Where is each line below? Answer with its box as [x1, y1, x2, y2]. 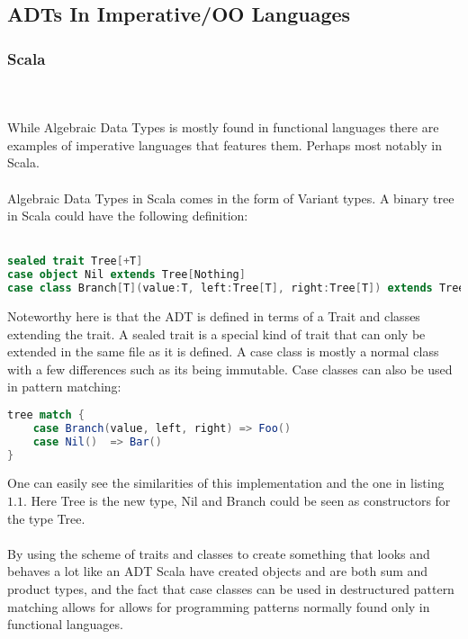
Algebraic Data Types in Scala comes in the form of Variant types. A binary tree [7, 188, 454, 207]
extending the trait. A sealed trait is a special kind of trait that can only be [7, 324, 426, 343]
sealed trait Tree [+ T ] [7, 255, 143, 268]
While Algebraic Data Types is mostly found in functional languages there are [7, 118, 439, 137]
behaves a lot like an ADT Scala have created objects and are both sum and [7, 562, 428, 580]
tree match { [7, 408, 85, 421]
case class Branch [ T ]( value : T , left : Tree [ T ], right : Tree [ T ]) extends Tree [7, 282, 465, 295]
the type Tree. [7, 508, 85, 527]
